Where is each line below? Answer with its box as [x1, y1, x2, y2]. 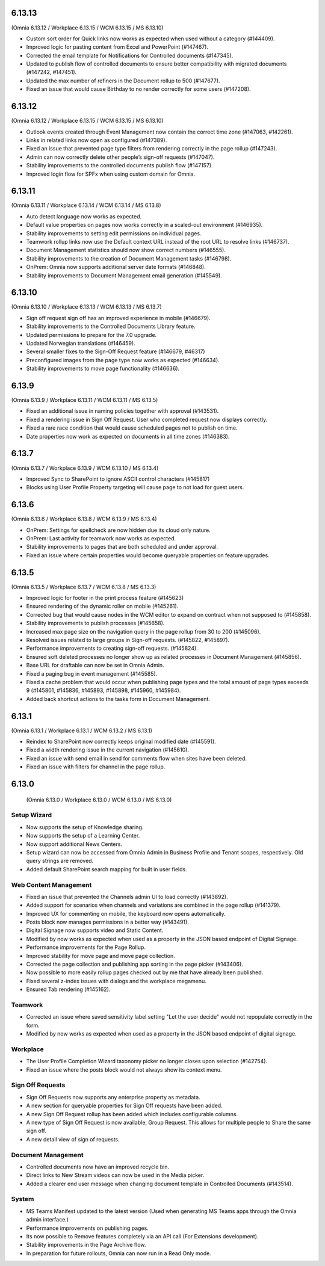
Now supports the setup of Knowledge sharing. [26, 823, 144, 830]
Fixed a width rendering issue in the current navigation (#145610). [26, 746, 190, 753]
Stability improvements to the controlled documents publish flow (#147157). [26, 162, 213, 169]
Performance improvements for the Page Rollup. [26, 943, 146, 951]
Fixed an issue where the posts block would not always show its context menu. [26, 1066, 222, 1073]
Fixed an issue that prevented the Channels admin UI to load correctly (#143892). [26, 893, 228, 900]
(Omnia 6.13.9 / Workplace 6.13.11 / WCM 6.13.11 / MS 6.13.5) [11, 397, 158, 404]
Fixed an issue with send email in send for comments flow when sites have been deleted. [26, 755, 247, 762]
